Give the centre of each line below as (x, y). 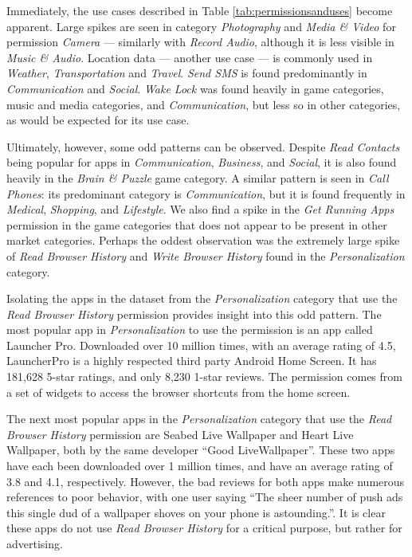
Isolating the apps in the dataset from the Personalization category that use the (202, 298)
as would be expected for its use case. (98, 120)
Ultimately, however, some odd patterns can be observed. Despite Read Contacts (203, 146)
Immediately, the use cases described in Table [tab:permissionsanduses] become (200, 10)
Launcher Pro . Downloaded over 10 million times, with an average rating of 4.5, (201, 345)
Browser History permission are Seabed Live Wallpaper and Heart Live (180, 434)
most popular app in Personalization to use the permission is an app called (190, 329)
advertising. (35, 543)
